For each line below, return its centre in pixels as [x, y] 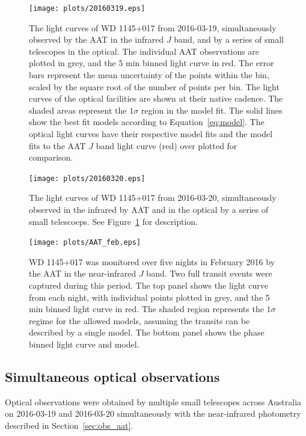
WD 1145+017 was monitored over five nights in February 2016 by [152, 261]
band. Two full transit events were [209, 273]
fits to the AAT [57, 145]
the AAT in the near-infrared [83, 273]
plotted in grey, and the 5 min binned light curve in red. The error [151, 63]
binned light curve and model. [84, 344]
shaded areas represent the [78, 110]
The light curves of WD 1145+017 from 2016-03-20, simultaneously [153, 198]
